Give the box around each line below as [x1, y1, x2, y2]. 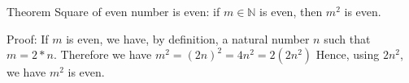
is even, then [259, 3, 323, 19]
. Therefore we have [54, 46, 152, 63]
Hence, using [315, 46, 380, 63]
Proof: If [7, 30, 49, 47]
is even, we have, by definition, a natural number [66, 30, 310, 47]
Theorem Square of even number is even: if [7, 3, 220, 19]
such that [324, 30, 371, 47]
